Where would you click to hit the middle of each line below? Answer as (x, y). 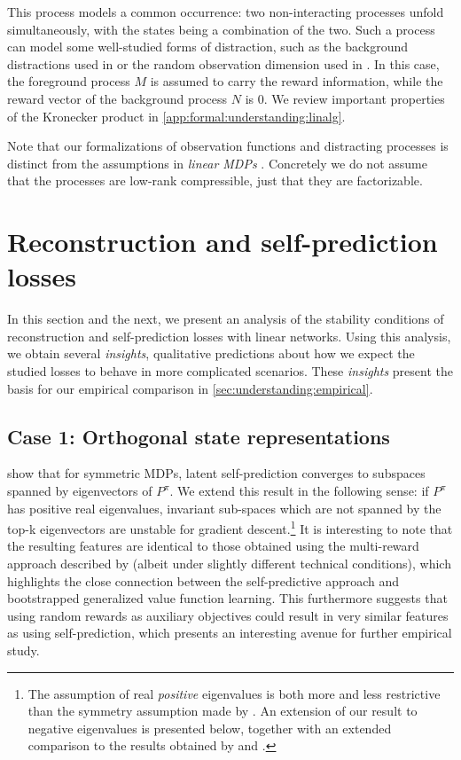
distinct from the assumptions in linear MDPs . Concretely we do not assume (217, 163)
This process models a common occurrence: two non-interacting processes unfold (226, 12)
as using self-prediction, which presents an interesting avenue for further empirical (230, 633)
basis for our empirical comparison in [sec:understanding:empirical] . (190, 388)
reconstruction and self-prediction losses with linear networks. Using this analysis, (229, 336)
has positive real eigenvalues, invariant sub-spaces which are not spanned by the (224, 508)
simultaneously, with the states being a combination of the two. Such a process (221, 29)
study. (23, 650)
